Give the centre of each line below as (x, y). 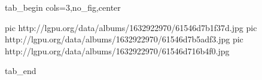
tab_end (21, 71)
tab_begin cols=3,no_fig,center (63, 7)
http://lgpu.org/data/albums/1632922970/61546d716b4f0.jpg (117, 50)
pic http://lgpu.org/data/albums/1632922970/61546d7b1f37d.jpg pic (131, 27)
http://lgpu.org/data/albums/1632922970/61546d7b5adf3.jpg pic (124, 39)
